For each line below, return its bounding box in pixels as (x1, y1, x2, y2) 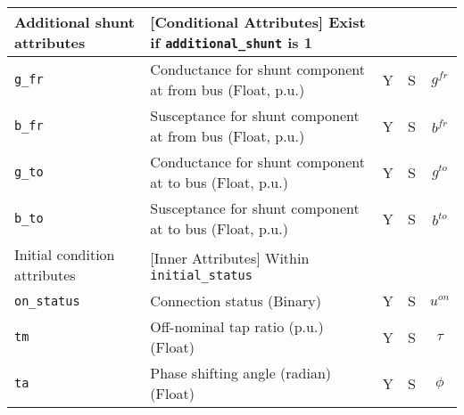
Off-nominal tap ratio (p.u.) (150, 316, 324, 337)
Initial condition (14, 244, 115, 264)
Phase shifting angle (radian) (150, 362, 332, 383)
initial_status (150, 267, 253, 282)
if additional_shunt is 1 (150, 32, 312, 53)
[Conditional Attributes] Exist (150, 12, 366, 32)
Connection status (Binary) (150, 290, 321, 311)
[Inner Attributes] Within (150, 247, 310, 268)
